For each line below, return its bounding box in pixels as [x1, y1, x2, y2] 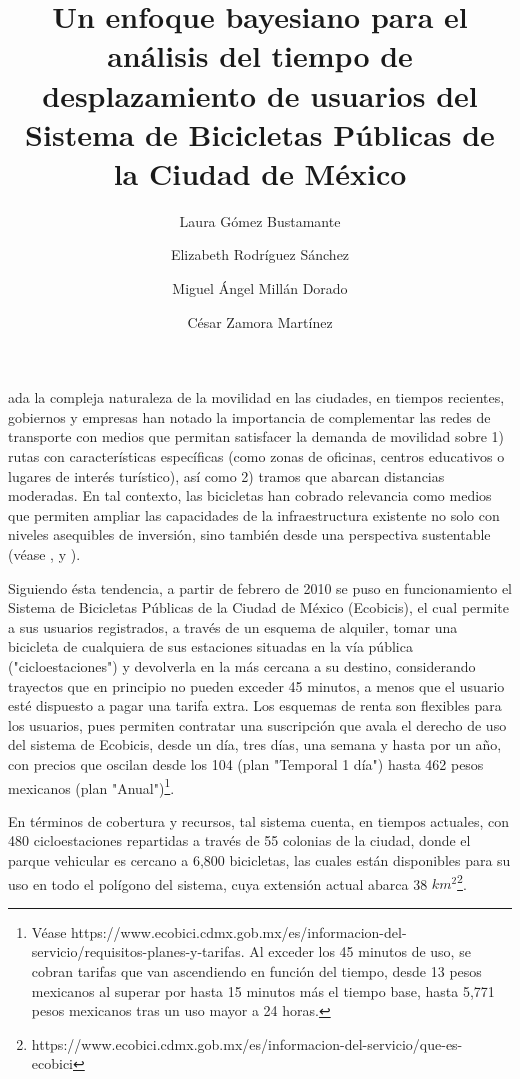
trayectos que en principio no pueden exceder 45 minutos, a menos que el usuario [8, 675, 505, 696]
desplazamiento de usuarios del [42, 74, 478, 115]
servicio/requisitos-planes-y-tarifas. [31, 941, 245, 962]
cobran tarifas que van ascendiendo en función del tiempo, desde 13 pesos [31, 961, 482, 981]
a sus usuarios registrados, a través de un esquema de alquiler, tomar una [8, 616, 458, 637]
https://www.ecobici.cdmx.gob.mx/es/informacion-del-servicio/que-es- [31, 1033, 463, 1054]
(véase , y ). [8, 544, 81, 564]
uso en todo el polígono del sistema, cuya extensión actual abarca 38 [8, 873, 428, 894]
